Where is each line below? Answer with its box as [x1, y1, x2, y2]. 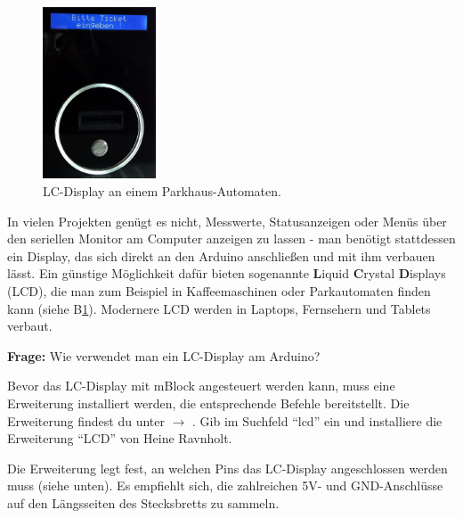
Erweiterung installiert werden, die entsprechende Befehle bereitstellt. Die [7, 394, 410, 412]
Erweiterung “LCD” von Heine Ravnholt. [7, 429, 232, 448]
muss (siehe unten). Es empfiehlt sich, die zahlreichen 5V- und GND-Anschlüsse [7, 476, 443, 495]
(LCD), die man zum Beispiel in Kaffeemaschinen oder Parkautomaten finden [7, 282, 431, 300]
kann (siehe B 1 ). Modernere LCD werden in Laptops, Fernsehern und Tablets [7, 299, 431, 317]
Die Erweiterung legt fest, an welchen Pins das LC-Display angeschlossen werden [7, 458, 448, 477]
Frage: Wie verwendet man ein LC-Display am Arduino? [7, 346, 321, 365]
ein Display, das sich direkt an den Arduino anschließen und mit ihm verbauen [7, 246, 435, 265]
